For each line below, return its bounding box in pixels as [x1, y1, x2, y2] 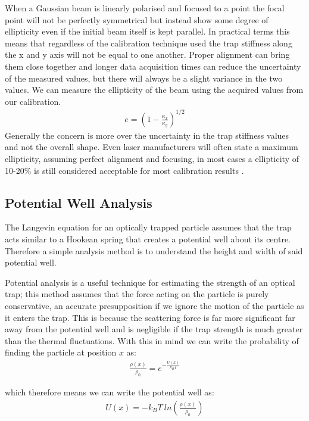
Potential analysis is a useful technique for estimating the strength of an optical [5, 276, 295, 288]
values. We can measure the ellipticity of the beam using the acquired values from [5, 83, 304, 96]
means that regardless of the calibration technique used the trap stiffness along [5, 36, 292, 49]
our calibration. [5, 95, 61, 107]
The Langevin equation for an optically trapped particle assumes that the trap [5, 221, 292, 233]
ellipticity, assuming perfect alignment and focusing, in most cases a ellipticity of [5, 152, 299, 165]
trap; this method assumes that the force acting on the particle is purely [5, 288, 269, 300]
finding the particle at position [5, 346, 117, 358]
